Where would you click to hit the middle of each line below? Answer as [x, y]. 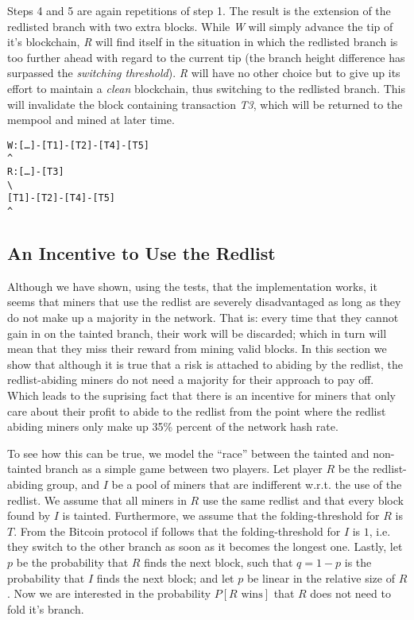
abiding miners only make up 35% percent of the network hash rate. [173, 426]
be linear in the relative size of [321, 577]
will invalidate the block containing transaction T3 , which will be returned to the [205, 104]
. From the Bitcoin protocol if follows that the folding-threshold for [177, 531]
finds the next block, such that [219, 562]
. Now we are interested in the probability [109, 593]
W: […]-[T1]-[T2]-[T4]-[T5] [78, 145]
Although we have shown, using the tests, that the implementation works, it [192, 286]
